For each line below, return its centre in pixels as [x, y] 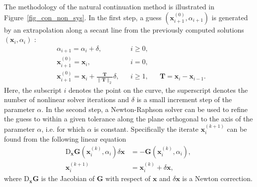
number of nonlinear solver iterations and [67, 99]
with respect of [128, 178]
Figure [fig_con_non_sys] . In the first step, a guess [83, 17]
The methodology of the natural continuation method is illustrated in [109, 6]
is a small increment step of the [184, 99]
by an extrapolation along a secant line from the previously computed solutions [124, 29]
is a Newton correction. [217, 178]
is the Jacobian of [68, 178]
